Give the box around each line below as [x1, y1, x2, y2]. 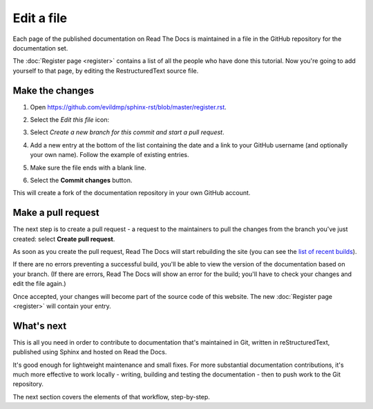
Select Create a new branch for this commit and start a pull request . [30, 128, 224, 136]
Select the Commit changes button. [30, 176, 133, 184]
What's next [12, 320, 67, 331]
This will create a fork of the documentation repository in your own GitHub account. [12, 189, 251, 197]
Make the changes [12, 84, 95, 96]
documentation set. [12, 44, 68, 52]
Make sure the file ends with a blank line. [30, 163, 146, 172]
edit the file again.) [12, 280, 66, 288]
